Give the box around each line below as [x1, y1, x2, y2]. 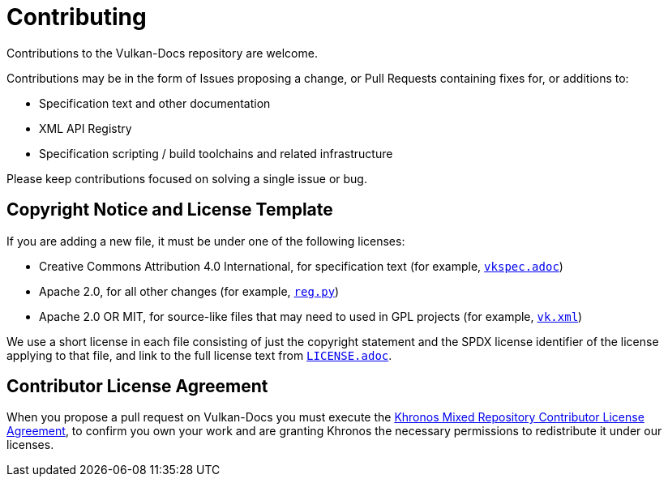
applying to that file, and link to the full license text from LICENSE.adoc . [6, 348, 392, 362]
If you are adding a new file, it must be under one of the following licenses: [6, 233, 405, 248]
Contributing [6, 3, 147, 31]
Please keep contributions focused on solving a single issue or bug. [6, 171, 367, 186]
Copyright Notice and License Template [6, 199, 333, 220]
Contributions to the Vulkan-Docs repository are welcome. [6, 45, 318, 60]
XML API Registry [39, 121, 132, 135]
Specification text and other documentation [39, 96, 271, 110]
